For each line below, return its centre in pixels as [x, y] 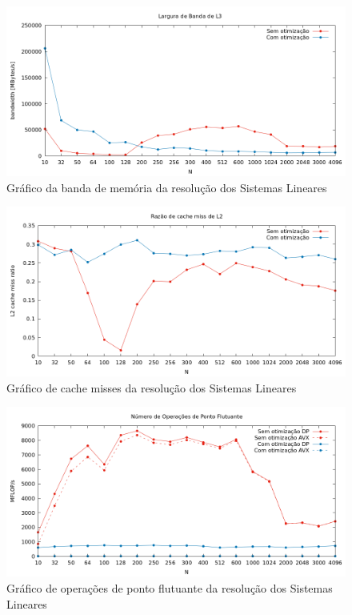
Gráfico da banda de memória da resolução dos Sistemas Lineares [167, 187]
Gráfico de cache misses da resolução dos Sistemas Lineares [152, 387]
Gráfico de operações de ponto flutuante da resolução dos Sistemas [170, 587]
